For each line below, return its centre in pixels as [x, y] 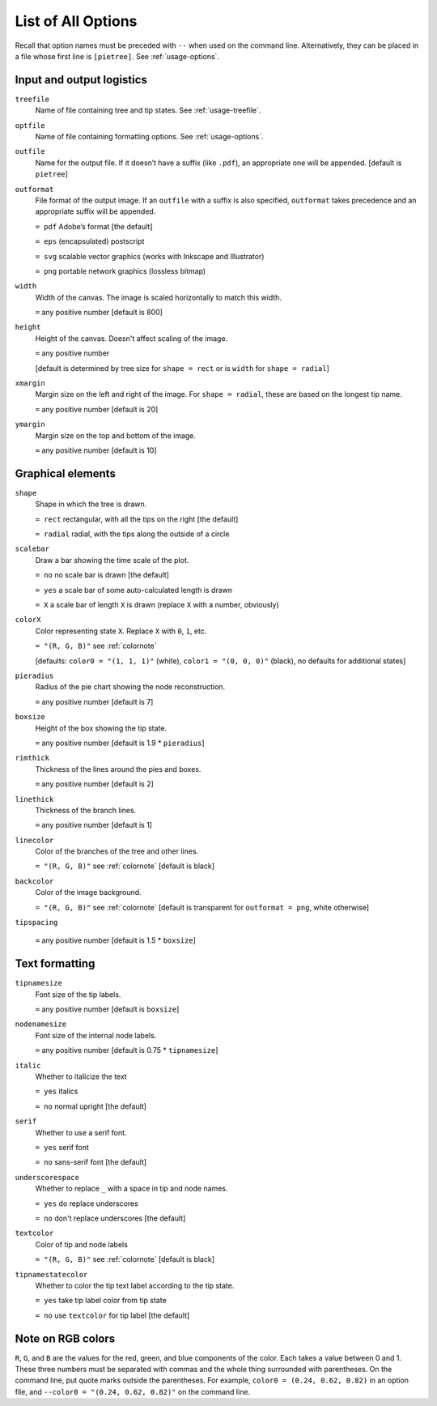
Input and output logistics [81, 80]
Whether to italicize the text [81, 1076]
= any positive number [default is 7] [94, 701]
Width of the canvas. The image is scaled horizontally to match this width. [159, 297]
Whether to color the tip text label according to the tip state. [135, 1285]
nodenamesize [41, 1024]
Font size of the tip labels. [78, 994]
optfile [30, 125]
